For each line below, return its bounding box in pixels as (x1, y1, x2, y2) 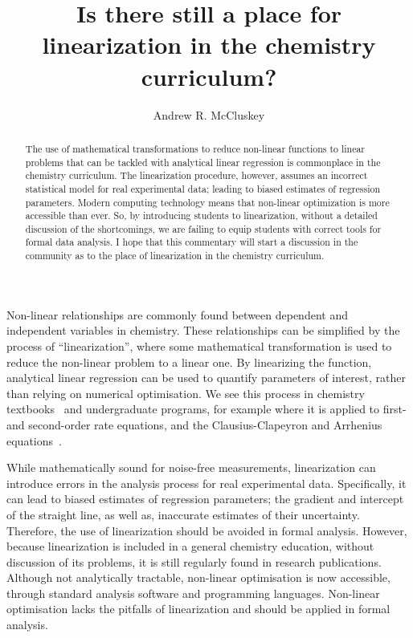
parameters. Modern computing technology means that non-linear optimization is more (25, 195, 390, 209)
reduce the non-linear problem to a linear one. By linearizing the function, (6, 353, 372, 370)
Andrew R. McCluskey (153, 106, 265, 123)
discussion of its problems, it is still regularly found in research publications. (6, 553, 382, 570)
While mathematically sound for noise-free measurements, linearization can (6, 459, 376, 476)
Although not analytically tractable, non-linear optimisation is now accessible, (6, 569, 391, 586)
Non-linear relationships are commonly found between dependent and (6, 306, 348, 323)
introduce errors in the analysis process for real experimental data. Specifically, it (6, 474, 407, 491)
